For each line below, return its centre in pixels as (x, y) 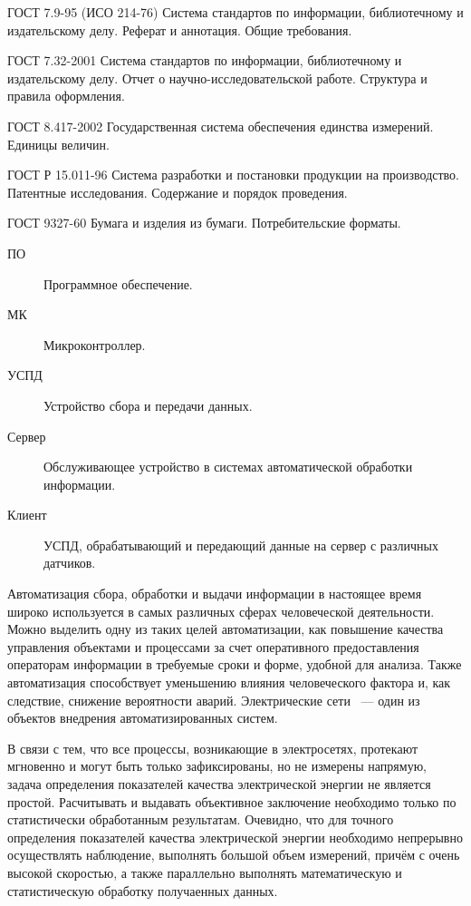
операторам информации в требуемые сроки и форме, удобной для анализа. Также (235, 664)
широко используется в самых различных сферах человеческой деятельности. (221, 611)
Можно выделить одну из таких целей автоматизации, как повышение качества (226, 629)
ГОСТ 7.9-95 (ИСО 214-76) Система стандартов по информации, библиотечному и (235, 12)
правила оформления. (66, 96)
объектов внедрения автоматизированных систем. (143, 718)
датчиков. (70, 563)
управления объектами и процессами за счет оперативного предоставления (213, 646)
